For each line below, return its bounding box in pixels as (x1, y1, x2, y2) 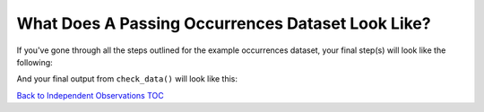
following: (16, 56, 53, 67)
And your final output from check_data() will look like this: (16, 73, 238, 84)
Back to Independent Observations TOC (16, 90, 165, 100)
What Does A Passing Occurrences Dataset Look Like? (16, 13, 431, 33)
